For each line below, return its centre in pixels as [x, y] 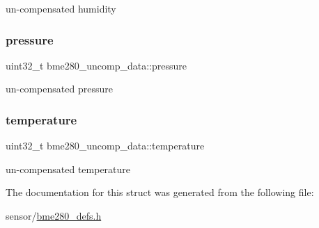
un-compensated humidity [61, 8]
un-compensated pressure [59, 89]
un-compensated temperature [68, 169]
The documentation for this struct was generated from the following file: [160, 192]
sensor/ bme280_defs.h [54, 215]
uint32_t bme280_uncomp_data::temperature [105, 146]
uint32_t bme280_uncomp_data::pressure [96, 65]
